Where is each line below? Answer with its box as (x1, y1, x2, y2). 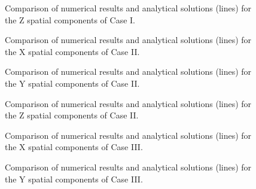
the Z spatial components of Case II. (5, 109, 139, 121)
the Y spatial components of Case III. (5, 172, 143, 185)
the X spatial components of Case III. (5, 141, 143, 153)
